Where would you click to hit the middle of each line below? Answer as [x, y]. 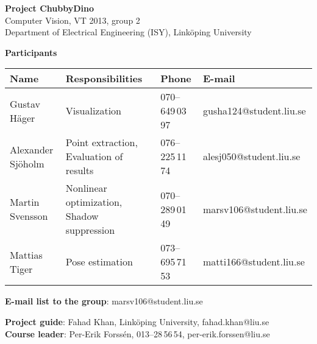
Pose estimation [99, 262]
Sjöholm [27, 163]
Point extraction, [102, 142]
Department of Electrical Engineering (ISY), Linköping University [128, 32]
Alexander [32, 149]
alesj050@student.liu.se [251, 156]
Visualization [93, 111]
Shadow [82, 216]
